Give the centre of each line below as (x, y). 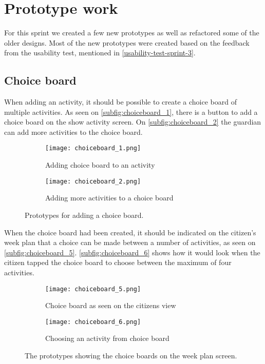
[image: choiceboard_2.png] (93, 181)
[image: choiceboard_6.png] (93, 322)
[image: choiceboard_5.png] (93, 289)
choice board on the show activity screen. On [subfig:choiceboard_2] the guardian (133, 122)
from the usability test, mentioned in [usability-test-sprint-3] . (100, 53)
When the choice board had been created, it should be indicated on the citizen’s (130, 232)
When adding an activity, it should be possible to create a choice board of (120, 102)
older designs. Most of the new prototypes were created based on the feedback (127, 42)
